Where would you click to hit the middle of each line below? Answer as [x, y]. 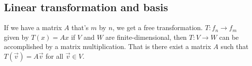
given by [17, 37]
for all [55, 56]
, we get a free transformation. [158, 27]
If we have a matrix [33, 27]
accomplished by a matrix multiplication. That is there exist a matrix [108, 46]
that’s [80, 27]
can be [229, 37]
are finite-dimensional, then [146, 37]
